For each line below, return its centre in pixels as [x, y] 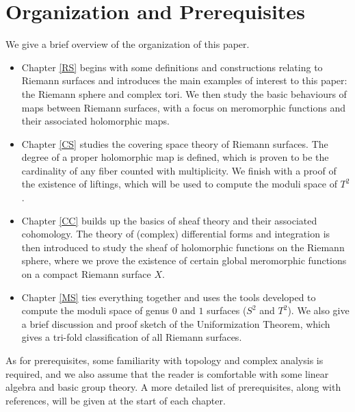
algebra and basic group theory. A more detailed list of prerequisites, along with [173, 387]
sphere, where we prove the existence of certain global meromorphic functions [184, 260]
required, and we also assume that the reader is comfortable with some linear [167, 373]
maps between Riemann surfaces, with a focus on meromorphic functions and [183, 107]
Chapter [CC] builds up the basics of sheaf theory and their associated [169, 220]
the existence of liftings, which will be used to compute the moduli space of [179, 184]
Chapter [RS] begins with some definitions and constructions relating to [172, 67]
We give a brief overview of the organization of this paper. [128, 44]
